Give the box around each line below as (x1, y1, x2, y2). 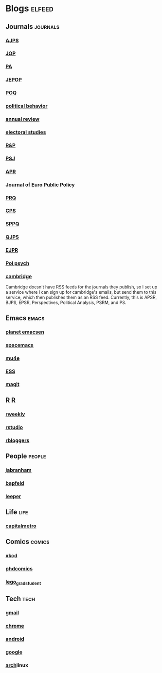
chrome (5, 622, 24, 629)
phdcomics (5, 565, 33, 572)
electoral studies (5, 129, 46, 135)
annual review (5, 116, 40, 123)
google (5, 649, 22, 655)
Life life (5, 508, 28, 516)
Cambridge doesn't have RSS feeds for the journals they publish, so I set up (5, 284, 158, 290)
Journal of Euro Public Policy (5, 181, 75, 188)
